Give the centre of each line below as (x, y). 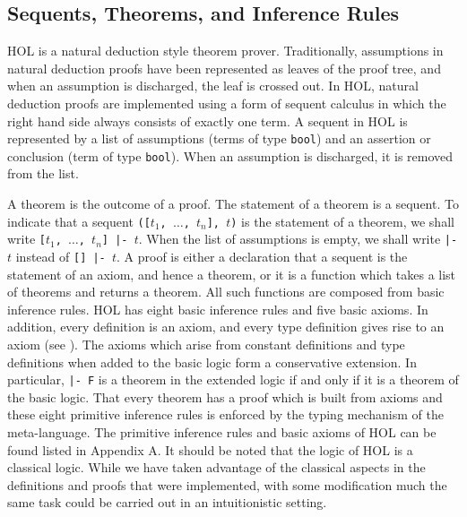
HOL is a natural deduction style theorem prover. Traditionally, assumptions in (225, 51)
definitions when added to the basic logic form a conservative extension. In (212, 362)
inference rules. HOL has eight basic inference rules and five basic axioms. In (218, 309)
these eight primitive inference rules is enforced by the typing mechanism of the (225, 414)
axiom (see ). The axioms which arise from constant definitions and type (206, 345)
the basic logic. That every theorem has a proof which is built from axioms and (225, 396)
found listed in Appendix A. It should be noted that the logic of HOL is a (210, 449)
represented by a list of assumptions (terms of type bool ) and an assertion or (219, 138)
